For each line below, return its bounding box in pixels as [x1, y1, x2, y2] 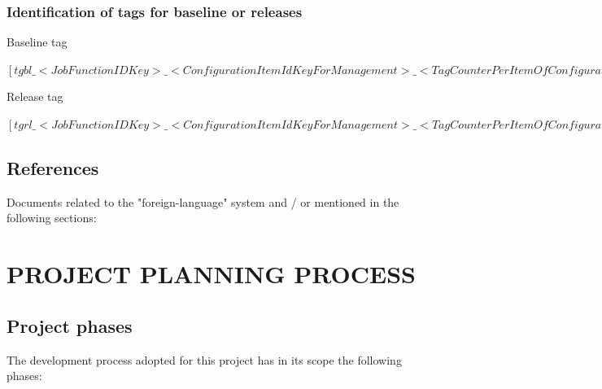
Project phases [7, 313, 133, 338]
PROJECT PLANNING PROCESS [7, 257, 416, 291]
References [7, 155, 99, 180]
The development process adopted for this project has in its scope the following [7, 351, 402, 368]
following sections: [7, 209, 97, 226]
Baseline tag [7, 33, 68, 50]
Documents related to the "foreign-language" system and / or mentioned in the [7, 193, 399, 210]
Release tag [7, 88, 63, 105]
